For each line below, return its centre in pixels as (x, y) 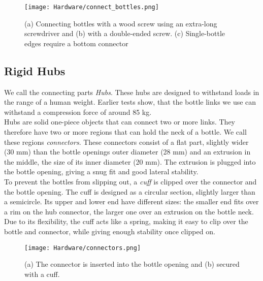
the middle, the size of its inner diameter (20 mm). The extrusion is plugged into (130, 161)
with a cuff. (42, 274)
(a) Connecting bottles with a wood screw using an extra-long (121, 23)
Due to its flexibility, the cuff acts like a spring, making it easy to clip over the (126, 221)
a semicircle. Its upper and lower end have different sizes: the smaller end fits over (131, 201)
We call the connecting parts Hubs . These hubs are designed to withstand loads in (132, 92)
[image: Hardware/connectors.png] (83, 248)
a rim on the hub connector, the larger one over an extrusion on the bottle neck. (129, 211)
